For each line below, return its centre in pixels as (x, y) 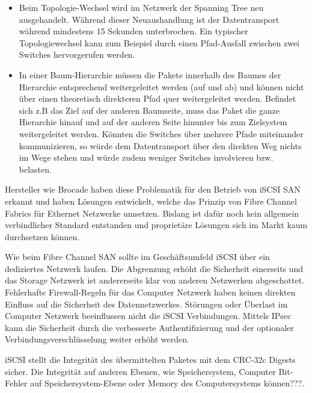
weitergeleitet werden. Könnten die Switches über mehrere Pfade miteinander (161, 133)
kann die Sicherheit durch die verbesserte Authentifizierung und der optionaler (149, 327)
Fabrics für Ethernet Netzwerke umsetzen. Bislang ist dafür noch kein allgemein (152, 213)
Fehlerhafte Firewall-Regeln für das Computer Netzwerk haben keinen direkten (150, 292)
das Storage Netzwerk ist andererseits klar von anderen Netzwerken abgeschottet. (154, 280)
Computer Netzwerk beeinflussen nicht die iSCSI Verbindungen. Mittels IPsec (148, 316)
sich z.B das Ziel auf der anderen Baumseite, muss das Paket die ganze (149, 110)
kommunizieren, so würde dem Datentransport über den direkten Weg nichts (160, 145)
